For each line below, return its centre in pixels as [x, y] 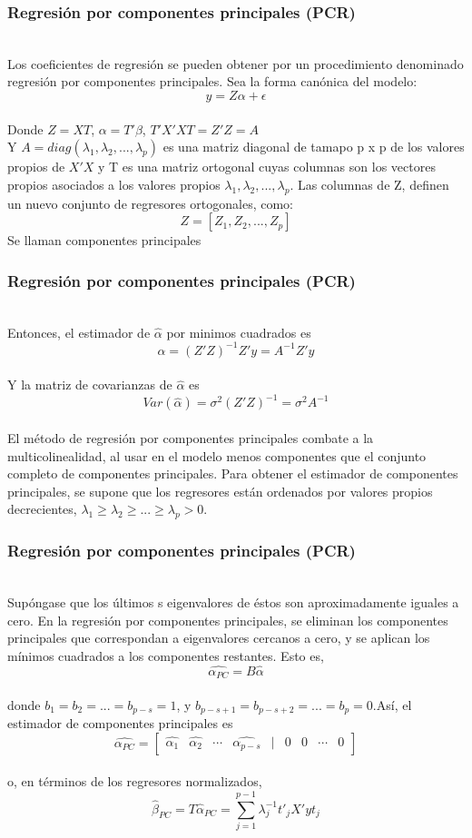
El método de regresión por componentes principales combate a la [191, 437]
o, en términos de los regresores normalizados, [135, 781]
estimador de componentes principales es [120, 723]
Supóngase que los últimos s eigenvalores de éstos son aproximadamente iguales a [233, 601]
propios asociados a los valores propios [114, 184]
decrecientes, [42, 509]
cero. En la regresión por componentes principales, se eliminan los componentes [228, 620]
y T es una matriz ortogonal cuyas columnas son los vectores [267, 167]
